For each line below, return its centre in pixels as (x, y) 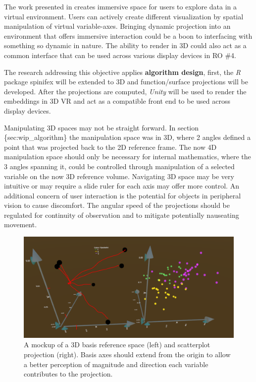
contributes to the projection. (68, 374)
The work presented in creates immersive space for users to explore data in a (121, 6)
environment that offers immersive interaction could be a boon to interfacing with (128, 35)
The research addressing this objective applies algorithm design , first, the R (123, 72)
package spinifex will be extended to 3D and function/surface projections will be (126, 82)
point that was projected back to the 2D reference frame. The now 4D (110, 147)
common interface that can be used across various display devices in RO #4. (120, 55)
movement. (21, 224)
